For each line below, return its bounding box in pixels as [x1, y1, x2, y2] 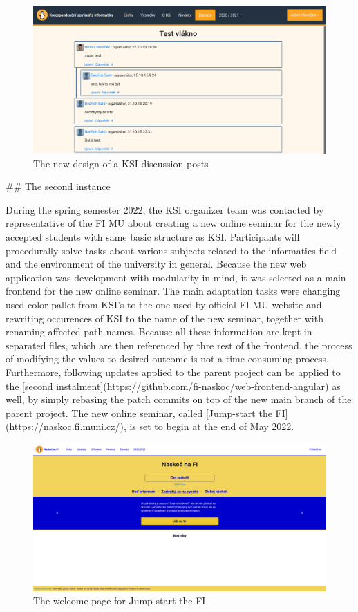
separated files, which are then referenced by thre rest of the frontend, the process [6, 337, 352, 352]
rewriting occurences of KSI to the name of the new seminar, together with [6, 310, 323, 325]
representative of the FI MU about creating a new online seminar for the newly [6, 216, 341, 230]
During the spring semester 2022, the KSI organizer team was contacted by [6, 202, 324, 216]
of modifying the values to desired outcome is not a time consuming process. [6, 351, 329, 366]
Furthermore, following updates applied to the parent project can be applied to [6, 364, 341, 379]
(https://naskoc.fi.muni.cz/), [6, 419, 126, 434]
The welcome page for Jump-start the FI [33, 593, 206, 608]
